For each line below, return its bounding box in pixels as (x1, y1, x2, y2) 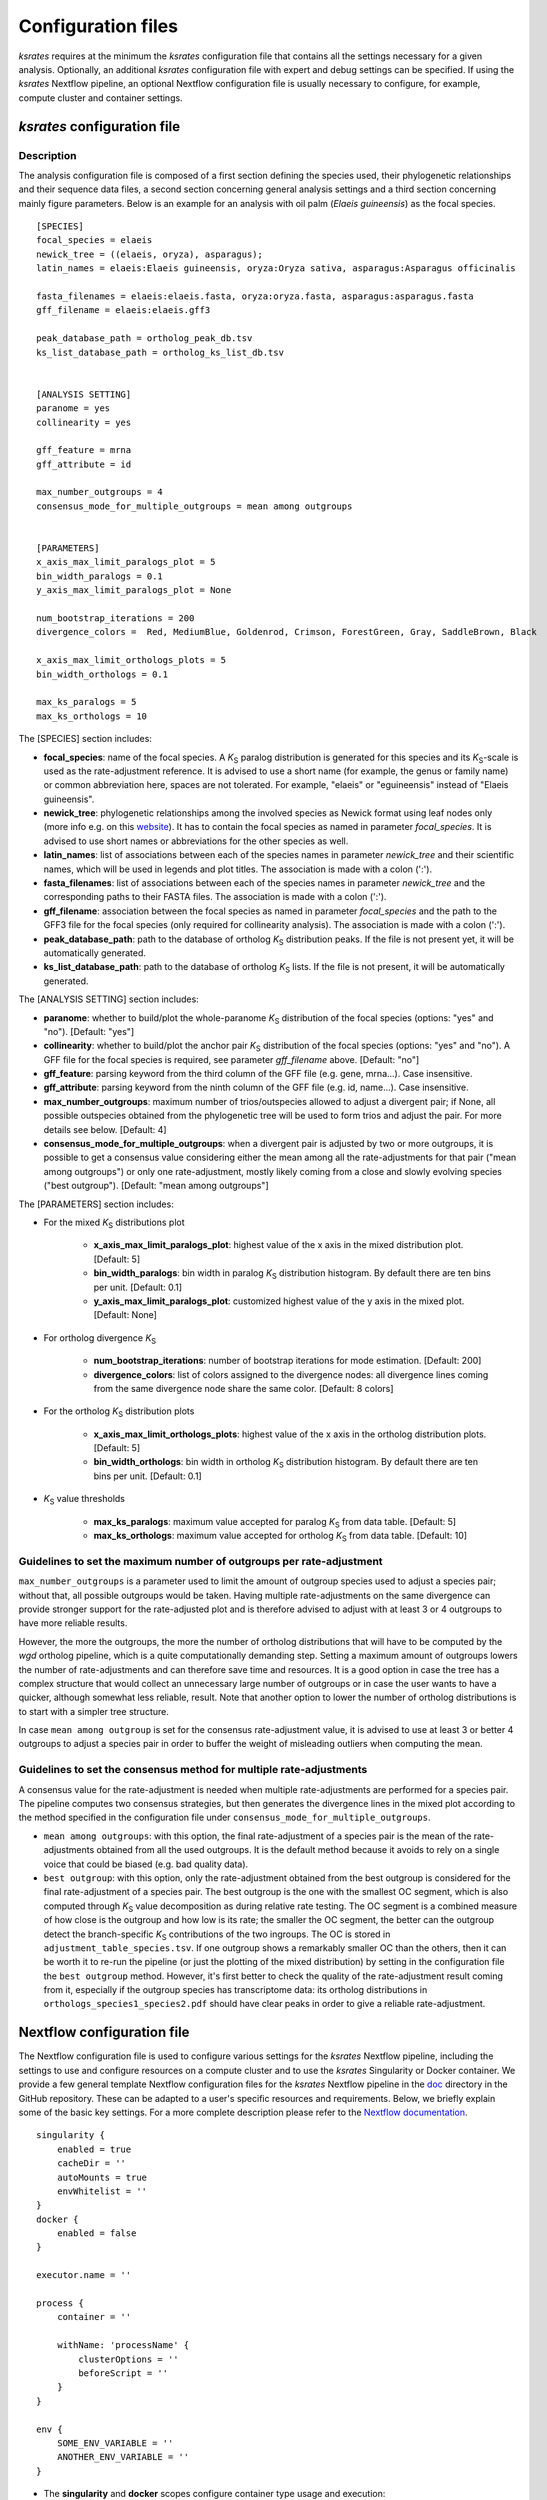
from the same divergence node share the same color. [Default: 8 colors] (93, 1382, 394, 1394)
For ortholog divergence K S (43, 1331, 157, 1346)
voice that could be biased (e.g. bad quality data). (43, 1858, 249, 1870)
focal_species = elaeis (36, 235, 153, 246)
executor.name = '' (36, 2270, 132, 2281)
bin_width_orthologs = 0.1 (36, 668, 169, 680)
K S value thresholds (43, 1493, 125, 1507)
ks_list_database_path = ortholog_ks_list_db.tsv (36, 346, 285, 358)
